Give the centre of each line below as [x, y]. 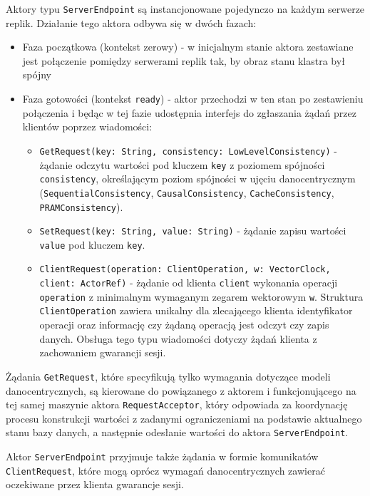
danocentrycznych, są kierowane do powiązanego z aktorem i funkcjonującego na [181, 390]
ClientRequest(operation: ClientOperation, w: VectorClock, [185, 270]
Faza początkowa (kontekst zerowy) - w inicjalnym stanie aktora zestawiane [188, 47]
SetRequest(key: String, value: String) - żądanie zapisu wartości [193, 231]
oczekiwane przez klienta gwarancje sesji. [95, 484]
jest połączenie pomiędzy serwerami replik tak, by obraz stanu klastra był [184, 60]
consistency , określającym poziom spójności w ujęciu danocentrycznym [197, 179]
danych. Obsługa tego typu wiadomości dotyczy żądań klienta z [178, 338]
